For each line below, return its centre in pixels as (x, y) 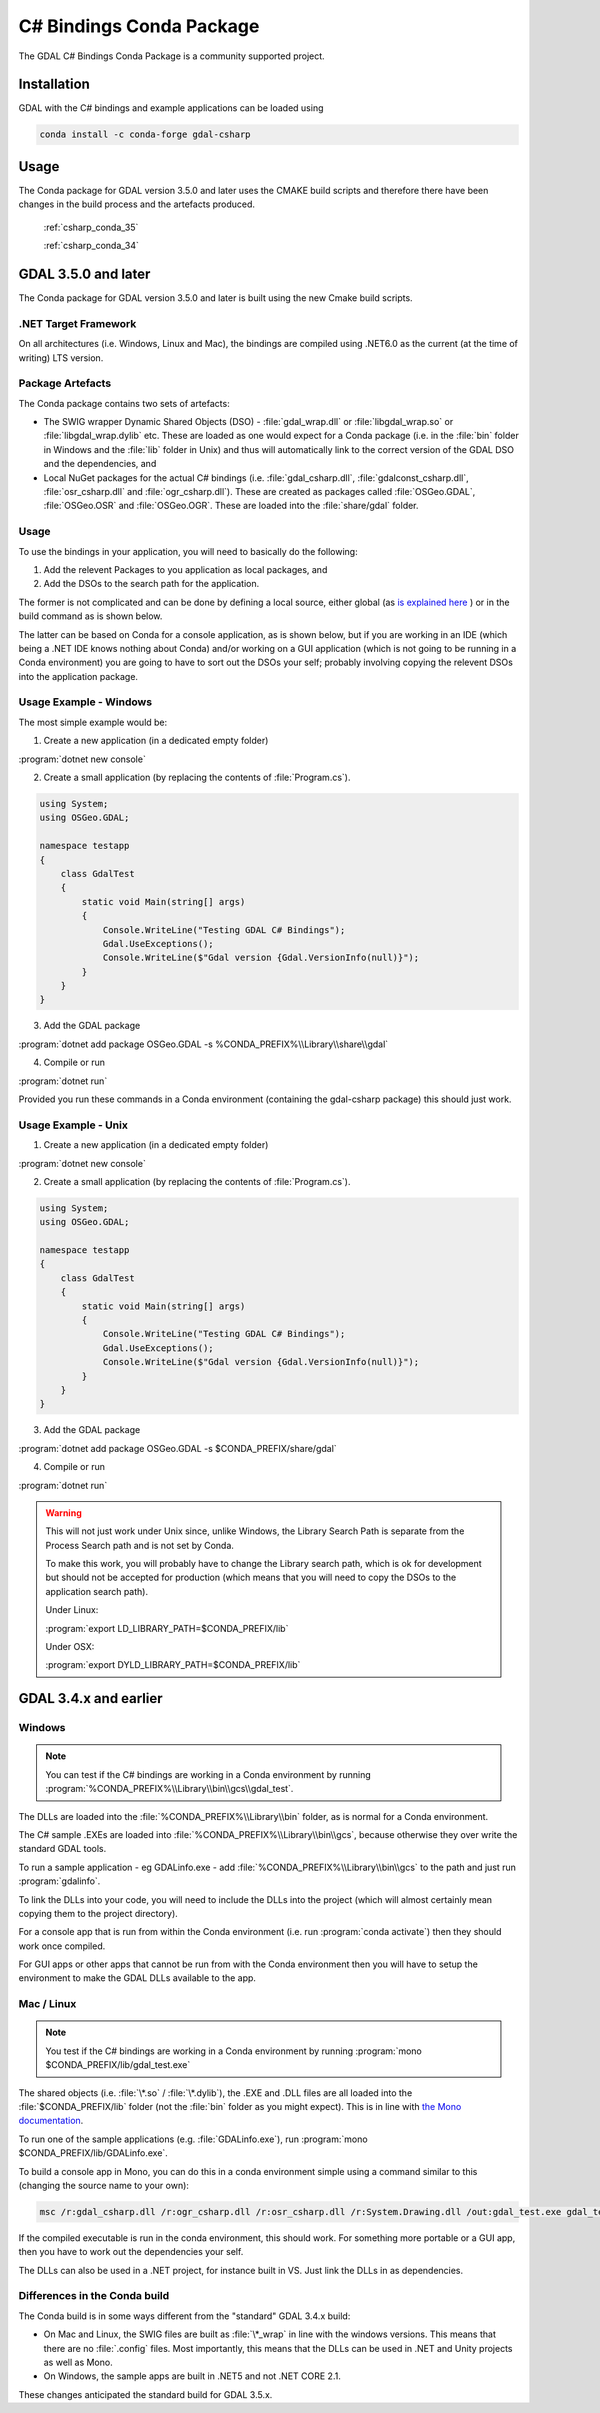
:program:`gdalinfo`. (59, 1881)
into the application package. (78, 676)
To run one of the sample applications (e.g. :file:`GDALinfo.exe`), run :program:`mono (193, 2139)
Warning (63, 1512)
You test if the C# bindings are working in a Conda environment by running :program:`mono (233, 2051)
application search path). (97, 1591)
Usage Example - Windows (85, 702)
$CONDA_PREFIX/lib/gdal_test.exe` (118, 2065)
